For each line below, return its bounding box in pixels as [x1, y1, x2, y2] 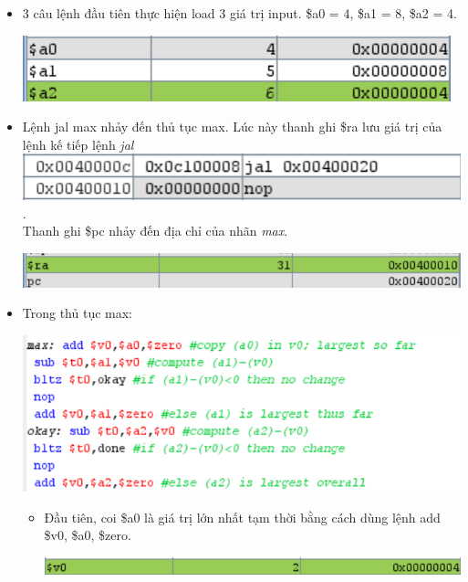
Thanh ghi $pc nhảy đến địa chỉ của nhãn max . [22, 221, 288, 240]
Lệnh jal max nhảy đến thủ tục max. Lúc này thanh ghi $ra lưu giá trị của [22, 117, 442, 136]
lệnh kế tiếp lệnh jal [22, 134, 134, 153]
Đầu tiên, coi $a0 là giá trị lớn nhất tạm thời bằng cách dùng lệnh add [44, 507, 441, 526]
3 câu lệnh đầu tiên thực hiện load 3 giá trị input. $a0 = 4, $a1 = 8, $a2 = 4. [22, 4, 457, 22]
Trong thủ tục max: [22, 303, 133, 323]
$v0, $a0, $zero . [44, 525, 131, 545]
